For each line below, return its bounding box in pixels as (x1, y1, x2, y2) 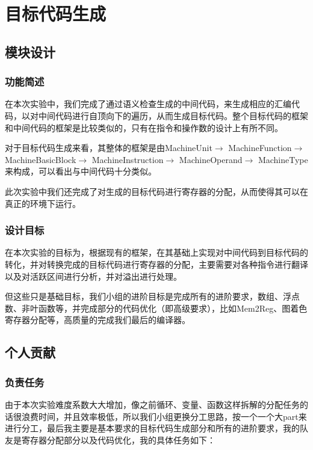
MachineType (258, 153, 308, 165)
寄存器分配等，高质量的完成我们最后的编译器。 (5, 313, 190, 326)
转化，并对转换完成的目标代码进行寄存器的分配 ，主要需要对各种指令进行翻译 (5, 257, 308, 270)
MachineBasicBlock (5, 153, 76, 165)
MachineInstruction (91, 153, 164, 165)
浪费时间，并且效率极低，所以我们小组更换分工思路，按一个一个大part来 (21, 410, 307, 422)
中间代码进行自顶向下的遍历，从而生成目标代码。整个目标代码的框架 (38, 109, 308, 122)
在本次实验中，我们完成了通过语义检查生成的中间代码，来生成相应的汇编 (5, 97, 291, 110)
